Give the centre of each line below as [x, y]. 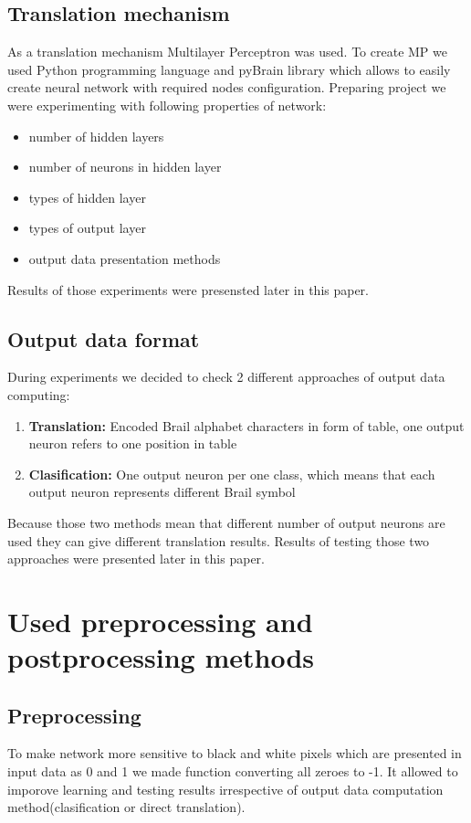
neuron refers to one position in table [133, 443]
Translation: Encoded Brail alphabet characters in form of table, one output [246, 425]
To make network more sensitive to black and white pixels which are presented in [235, 753]
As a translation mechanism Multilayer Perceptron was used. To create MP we [227, 52]
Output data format [104, 338]
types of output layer [87, 228]
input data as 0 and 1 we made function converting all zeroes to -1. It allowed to [233, 771]
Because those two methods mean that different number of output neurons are [226, 522]
